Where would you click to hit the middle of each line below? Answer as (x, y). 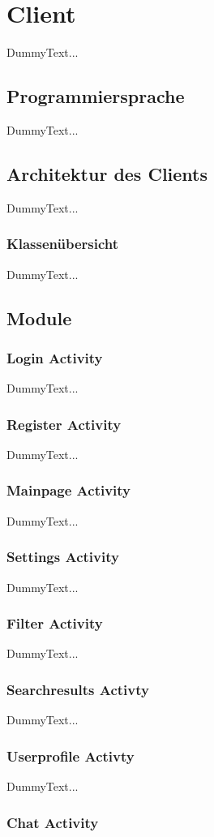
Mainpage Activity (69, 490)
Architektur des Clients (107, 173)
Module (39, 318)
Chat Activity (53, 822)
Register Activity (64, 424)
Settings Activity (63, 557)
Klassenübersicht (63, 244)
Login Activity (55, 357)
